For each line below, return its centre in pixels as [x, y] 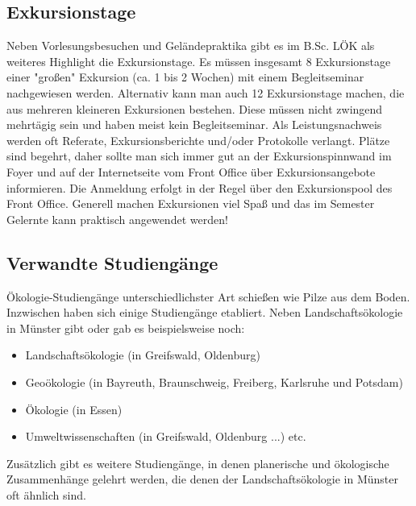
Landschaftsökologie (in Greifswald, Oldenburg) [143, 355]
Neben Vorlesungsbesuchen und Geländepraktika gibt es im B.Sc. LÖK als [191, 46]
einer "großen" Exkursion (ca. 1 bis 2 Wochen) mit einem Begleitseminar [185, 77]
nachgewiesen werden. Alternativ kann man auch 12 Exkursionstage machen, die [206, 92]
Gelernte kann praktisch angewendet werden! [117, 219]
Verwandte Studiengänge [112, 262]
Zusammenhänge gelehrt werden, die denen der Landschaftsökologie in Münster [202, 479]
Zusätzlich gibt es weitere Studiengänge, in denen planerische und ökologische [198, 463]
